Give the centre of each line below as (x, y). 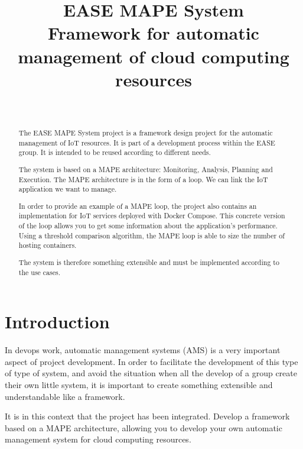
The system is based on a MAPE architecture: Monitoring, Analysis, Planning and (146, 169)
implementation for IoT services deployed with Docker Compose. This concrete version (152, 216)
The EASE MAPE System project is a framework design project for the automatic (146, 133)
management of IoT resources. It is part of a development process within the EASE (147, 142)
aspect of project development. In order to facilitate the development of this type (151, 361)
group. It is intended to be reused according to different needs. (115, 152)
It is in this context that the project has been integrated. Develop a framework (147, 416)
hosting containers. (48, 245)
